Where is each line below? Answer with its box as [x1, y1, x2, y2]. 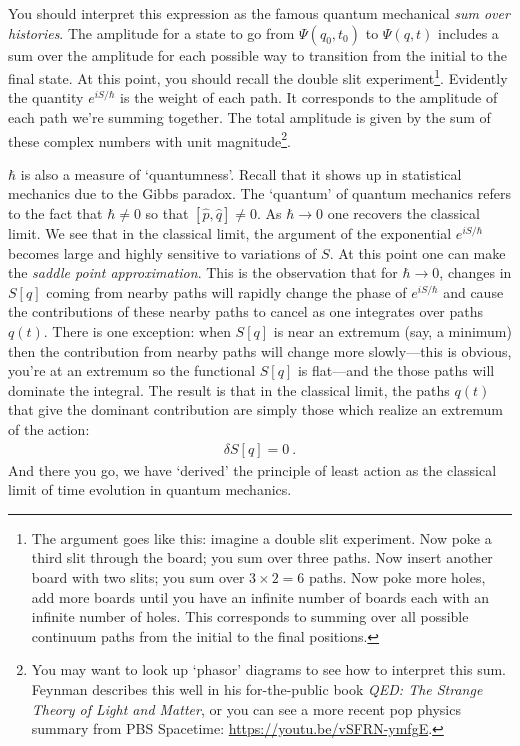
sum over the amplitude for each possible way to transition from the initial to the [8, 44, 508, 65]
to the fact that [8, 203, 103, 224]
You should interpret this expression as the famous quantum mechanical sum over [8, 3, 510, 23]
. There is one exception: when [43, 321, 231, 342]
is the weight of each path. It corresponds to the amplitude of [120, 87, 498, 108]
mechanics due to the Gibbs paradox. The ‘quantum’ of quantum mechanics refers [8, 183, 511, 204]
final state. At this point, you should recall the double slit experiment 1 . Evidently [8, 65, 508, 88]
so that [145, 203, 189, 224]
